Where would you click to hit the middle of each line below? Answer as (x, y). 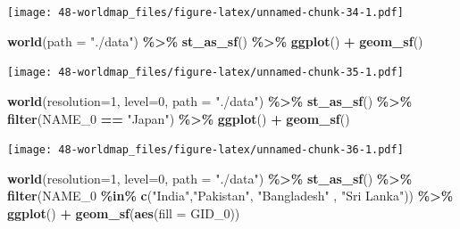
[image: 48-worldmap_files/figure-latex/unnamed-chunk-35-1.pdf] (205, 73)
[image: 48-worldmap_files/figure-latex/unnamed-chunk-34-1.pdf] (205, 12)
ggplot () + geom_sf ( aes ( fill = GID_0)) (124, 213)
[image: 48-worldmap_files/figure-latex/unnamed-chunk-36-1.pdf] (205, 150)
